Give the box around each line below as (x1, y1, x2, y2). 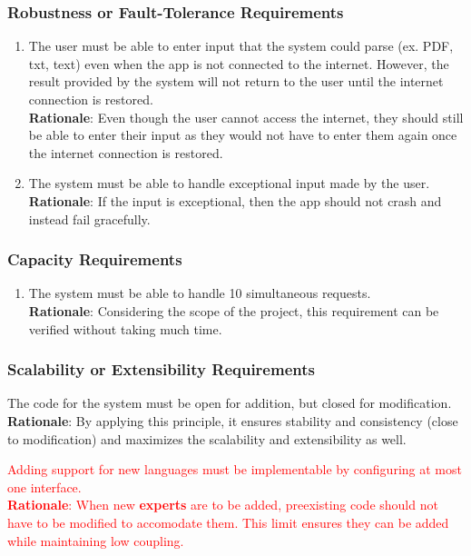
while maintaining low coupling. (7, 531, 184, 550)
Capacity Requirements (7, 248, 182, 271)
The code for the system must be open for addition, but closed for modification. (7, 393, 452, 412)
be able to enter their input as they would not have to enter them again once (28, 125, 457, 144)
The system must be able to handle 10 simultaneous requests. (28, 283, 371, 303)
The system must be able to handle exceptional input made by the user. (28, 174, 430, 193)
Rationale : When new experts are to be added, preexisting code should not (7, 495, 438, 514)
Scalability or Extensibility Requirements (7, 358, 315, 381)
